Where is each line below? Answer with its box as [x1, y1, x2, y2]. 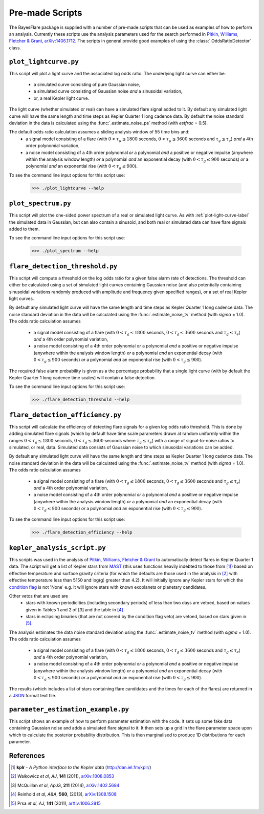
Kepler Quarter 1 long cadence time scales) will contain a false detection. [9, 374, 156, 381]
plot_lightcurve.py [9, 58, 79, 65]
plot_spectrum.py [9, 199, 71, 208]
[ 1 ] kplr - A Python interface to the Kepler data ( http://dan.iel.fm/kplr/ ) [10, 764, 152, 770]
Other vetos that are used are [9, 593, 68, 599]
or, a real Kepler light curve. [33, 95, 89, 101]
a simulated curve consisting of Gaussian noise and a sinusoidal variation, [33, 88, 183, 94]
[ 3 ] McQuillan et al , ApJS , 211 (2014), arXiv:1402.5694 [10, 782, 120, 788]
